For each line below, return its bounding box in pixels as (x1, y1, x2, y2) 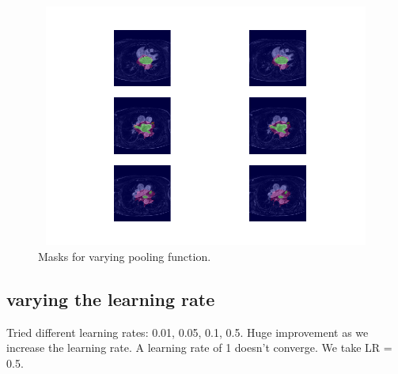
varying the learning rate (6, 286, 215, 311)
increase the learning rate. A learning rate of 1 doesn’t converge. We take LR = (6, 339, 392, 356)
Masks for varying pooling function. (38, 247, 211, 264)
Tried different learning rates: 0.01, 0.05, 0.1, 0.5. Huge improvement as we (6, 323, 369, 340)
